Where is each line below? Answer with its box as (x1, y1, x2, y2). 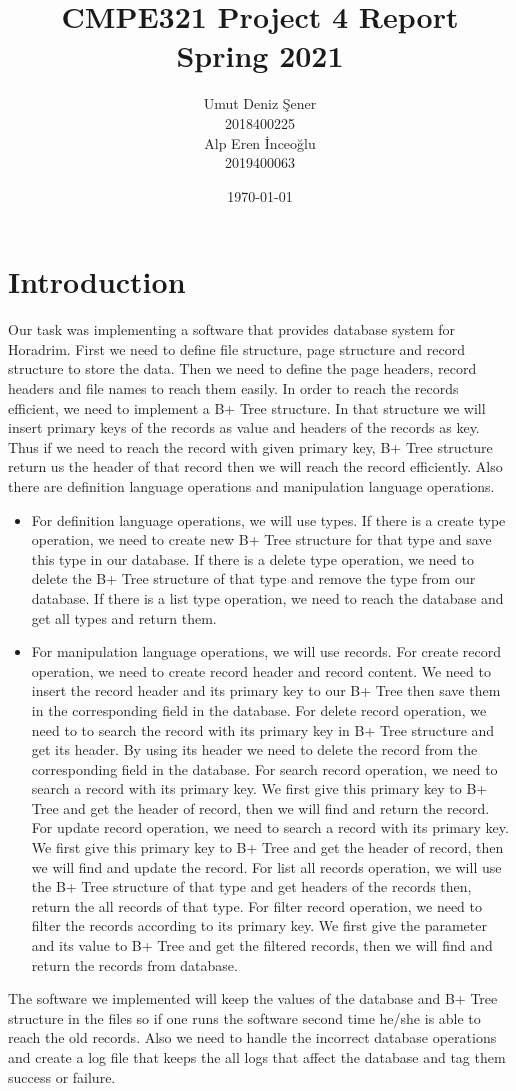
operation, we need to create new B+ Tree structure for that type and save (31, 529, 492, 550)
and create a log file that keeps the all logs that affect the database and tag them (8, 1047, 506, 1067)
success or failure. (8, 1066, 116, 1087)
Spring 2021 (176, 35, 344, 76)
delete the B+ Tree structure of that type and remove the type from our (31, 568, 476, 589)
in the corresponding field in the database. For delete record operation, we (31, 699, 487, 720)
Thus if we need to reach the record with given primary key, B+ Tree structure (8, 436, 493, 457)
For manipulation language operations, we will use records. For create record (31, 641, 501, 662)
